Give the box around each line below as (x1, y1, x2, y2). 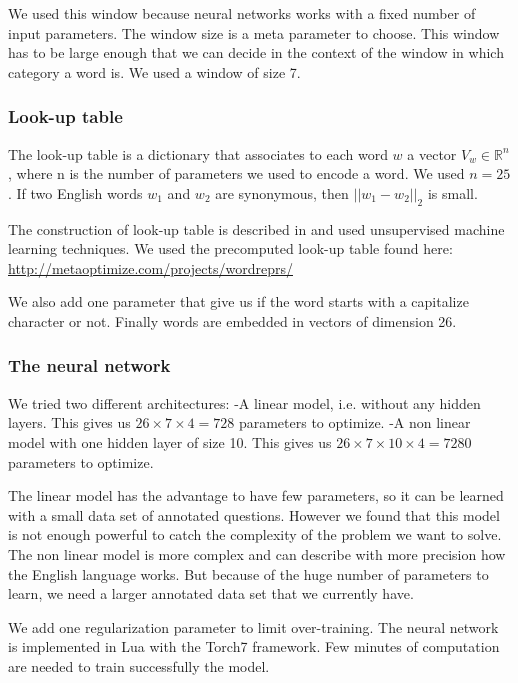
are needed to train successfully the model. (8, 655, 270, 676)
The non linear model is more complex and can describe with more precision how (8, 543, 506, 564)
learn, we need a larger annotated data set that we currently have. (8, 583, 414, 604)
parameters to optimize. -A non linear (238, 412, 471, 433)
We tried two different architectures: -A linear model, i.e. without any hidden (8, 392, 481, 413)
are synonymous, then (215, 182, 349, 203)
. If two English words (8, 182, 143, 203)
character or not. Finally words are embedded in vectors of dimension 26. (8, 310, 457, 331)
